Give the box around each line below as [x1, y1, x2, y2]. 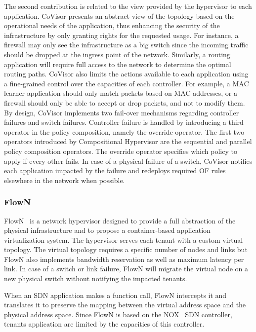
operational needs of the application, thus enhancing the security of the [4, 20, 220, 31]
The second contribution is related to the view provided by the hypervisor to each [4, 1, 252, 11]
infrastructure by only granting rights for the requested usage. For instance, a [4, 30, 239, 40]
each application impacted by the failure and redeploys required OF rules [4, 165, 226, 176]
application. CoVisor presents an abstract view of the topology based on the [4, 10, 235, 21]
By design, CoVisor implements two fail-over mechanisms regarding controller [4, 107, 239, 117]
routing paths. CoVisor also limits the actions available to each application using [4, 69, 249, 79]
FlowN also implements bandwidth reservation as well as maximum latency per [4, 254, 244, 264]
